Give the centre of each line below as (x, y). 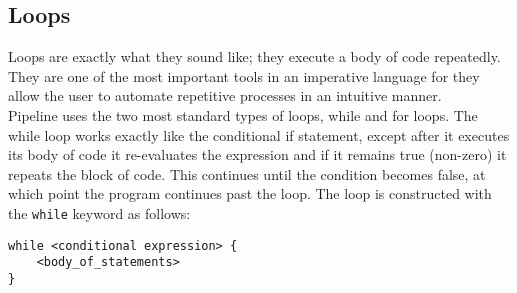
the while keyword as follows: (99, 212)
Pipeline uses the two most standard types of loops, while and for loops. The (243, 114)
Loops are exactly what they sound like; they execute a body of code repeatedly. (254, 56)
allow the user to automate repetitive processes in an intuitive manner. (225, 95)
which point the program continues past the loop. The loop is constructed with (250, 193)
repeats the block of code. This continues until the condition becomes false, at (247, 173)
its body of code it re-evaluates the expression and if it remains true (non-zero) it (257, 154)
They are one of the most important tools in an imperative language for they (244, 75)
